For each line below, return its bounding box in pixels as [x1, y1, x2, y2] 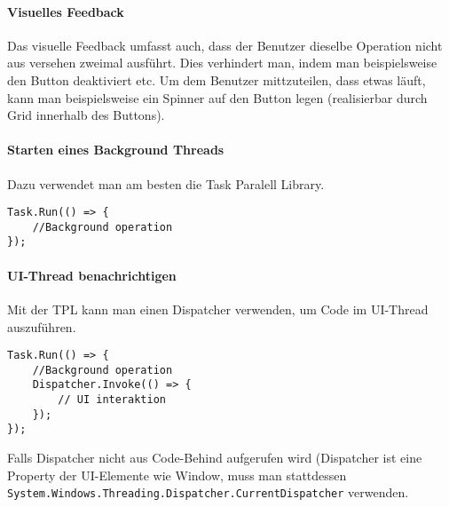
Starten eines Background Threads [7, 140, 224, 159]
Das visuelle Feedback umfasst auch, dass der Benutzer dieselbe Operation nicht [7, 36, 443, 54]
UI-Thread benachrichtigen [7, 265, 177, 284]
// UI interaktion [58, 393, 166, 407]
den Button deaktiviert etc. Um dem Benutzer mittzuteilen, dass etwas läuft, [7, 70, 426, 89]
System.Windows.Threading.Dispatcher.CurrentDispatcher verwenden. [7, 483, 409, 502]
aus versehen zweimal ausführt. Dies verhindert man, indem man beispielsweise [7, 53, 437, 72]
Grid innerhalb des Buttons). [7, 106, 165, 124]
